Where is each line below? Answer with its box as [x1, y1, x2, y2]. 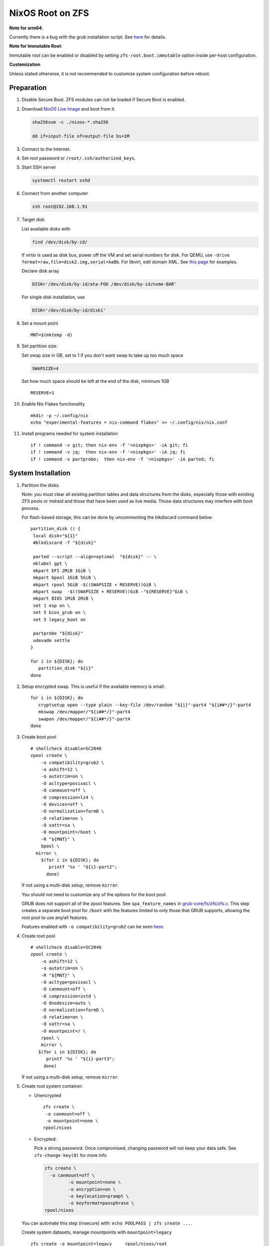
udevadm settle [33, 637, 70, 643]
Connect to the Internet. [21, 146, 71, 152]
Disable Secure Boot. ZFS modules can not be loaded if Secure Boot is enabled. [21, 97, 185, 103]
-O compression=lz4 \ [40, 794, 94, 800]
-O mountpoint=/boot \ [40, 829, 97, 835]
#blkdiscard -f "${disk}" [33, 540, 97, 546]
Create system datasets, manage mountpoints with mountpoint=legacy [21, 1229, 172, 1236]
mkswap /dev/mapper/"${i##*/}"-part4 [38, 709, 131, 715]
